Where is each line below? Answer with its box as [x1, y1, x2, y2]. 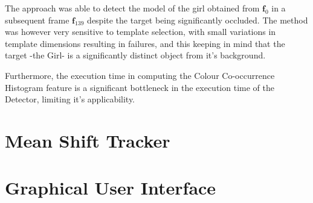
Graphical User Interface [5, 175, 216, 200]
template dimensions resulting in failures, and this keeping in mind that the [5, 37, 285, 49]
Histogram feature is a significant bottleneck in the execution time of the [5, 81, 274, 93]
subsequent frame [5, 13, 69, 26]
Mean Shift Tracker [5, 128, 170, 152]
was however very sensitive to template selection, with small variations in [5, 25, 276, 38]
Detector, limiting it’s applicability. [5, 93, 135, 105]
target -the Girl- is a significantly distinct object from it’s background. [5, 49, 266, 61]
